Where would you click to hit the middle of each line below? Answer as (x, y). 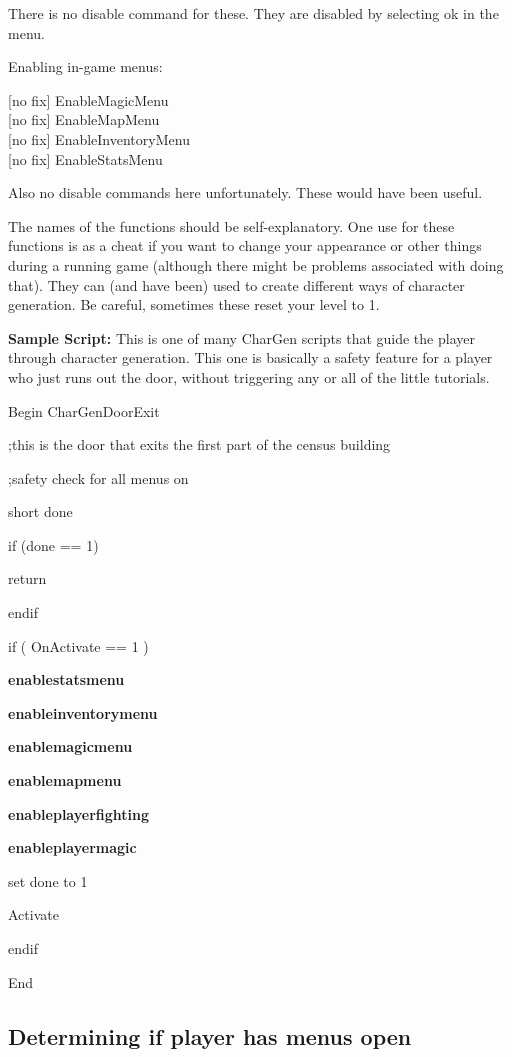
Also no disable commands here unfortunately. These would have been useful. (245, 192)
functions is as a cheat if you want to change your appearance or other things (245, 245)
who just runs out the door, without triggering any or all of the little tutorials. (249, 376)
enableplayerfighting (79, 813)
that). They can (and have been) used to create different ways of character (236, 284)
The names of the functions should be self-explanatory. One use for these (231, 225)
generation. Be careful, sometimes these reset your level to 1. (194, 304)
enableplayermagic (72, 847)
